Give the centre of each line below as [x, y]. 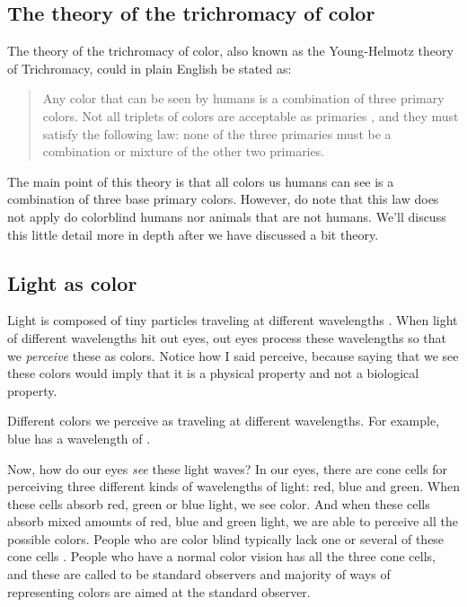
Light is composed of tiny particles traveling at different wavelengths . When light [233, 320]
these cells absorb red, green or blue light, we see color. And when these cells [219, 503]
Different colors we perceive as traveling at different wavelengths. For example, [224, 421]
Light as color [72, 282]
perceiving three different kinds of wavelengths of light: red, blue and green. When [233, 486]
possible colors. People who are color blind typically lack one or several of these [226, 538]
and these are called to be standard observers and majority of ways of [199, 574]
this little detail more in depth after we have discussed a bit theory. [193, 234]
